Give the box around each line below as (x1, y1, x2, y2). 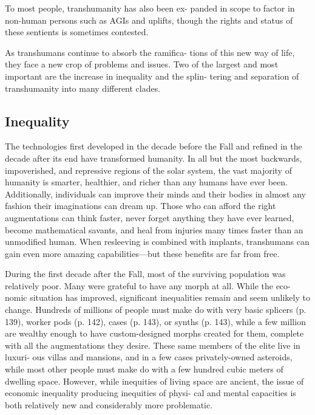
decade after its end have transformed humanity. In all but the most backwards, (5, 151, 302, 164)
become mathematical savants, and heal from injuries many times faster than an (5, 223, 303, 236)
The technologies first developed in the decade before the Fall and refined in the (5, 140, 302, 153)
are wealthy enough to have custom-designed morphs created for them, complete (5, 327, 304, 340)
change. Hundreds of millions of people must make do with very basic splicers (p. (5, 303, 307, 316)
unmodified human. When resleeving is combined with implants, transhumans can (5, 235, 310, 248)
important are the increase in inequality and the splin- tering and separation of (5, 69, 299, 82)
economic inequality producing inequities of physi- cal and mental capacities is (5, 386, 296, 399)
